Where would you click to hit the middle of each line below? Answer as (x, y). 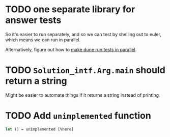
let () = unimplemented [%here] (39, 129)
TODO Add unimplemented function (78, 116)
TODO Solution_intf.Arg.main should (85, 70)
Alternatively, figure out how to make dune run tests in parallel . (71, 49)
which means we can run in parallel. (43, 40)
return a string (36, 81)
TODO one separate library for (70, 9)
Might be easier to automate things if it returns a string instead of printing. (83, 95)
